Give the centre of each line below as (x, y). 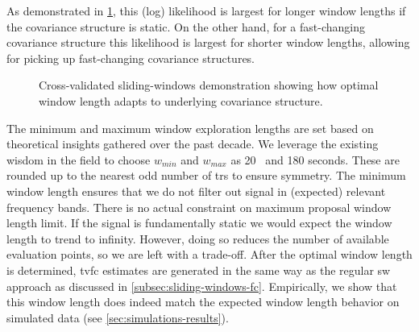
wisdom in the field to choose (79, 159)
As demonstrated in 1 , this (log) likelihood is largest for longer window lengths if (206, 10)
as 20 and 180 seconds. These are (315, 159)
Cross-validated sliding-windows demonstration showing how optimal (209, 85)
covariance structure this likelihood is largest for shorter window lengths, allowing (208, 42)
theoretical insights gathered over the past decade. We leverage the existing (193, 144)
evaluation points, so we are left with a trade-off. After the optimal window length (209, 254)
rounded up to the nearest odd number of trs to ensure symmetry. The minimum (206, 175)
